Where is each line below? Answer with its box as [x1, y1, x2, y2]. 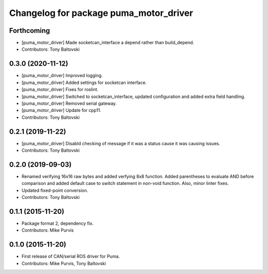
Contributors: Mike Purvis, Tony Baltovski [21, 260, 106, 266]
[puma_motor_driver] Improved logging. [21, 73, 103, 79]
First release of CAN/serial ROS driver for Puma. [21, 254, 120, 260]
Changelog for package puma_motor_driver [9, 7, 194, 18]
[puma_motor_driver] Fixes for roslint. [21, 87, 99, 92]
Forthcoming [9, 26, 50, 35]
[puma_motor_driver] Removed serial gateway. [21, 100, 117, 106]
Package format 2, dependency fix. [21, 220, 94, 226]
